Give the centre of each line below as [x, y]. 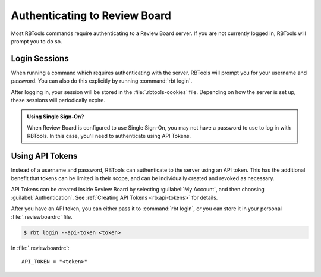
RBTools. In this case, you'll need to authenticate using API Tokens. [109, 136]
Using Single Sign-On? [56, 117]
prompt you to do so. [37, 41]
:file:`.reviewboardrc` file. [42, 217]
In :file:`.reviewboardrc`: [40, 248]
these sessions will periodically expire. [58, 100]
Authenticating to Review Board [91, 15]
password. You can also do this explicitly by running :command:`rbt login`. [102, 81]
